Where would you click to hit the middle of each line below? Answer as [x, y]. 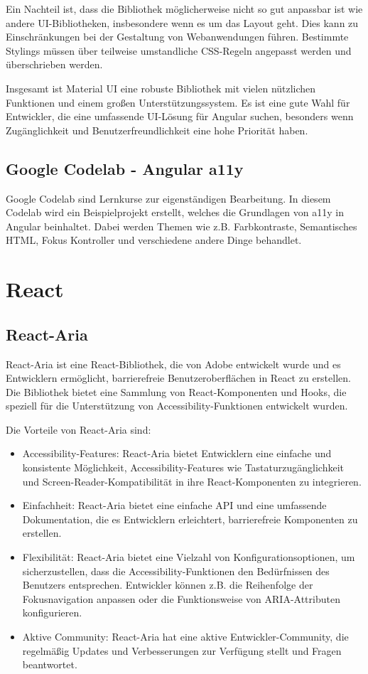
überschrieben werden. [54, 64]
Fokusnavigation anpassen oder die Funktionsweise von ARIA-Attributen [181, 598]
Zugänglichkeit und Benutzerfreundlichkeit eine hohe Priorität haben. [157, 130]
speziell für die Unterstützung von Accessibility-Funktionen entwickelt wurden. [177, 406]
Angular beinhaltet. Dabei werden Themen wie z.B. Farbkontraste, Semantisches [182, 226]
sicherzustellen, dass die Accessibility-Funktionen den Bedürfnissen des [176, 571]
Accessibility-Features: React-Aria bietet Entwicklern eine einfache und [177, 453]
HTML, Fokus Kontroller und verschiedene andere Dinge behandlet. [154, 240]
